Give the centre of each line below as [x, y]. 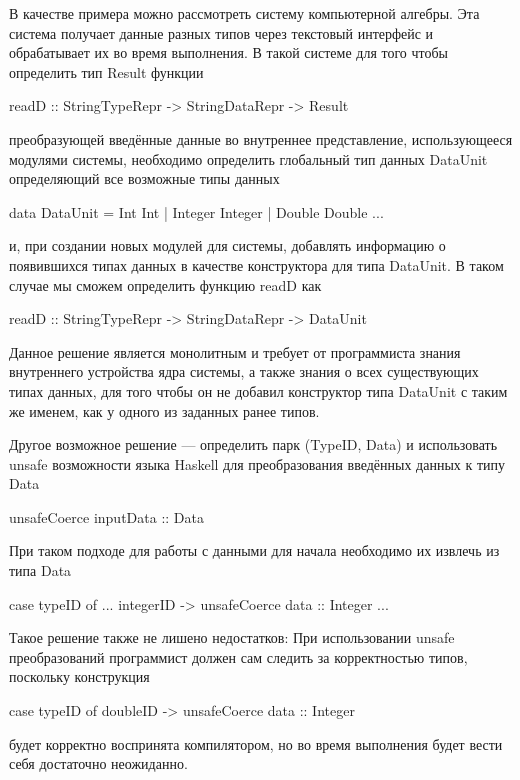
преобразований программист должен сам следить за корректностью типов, [238, 656]
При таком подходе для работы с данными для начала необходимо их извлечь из [254, 550]
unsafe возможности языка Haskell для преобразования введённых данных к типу [257, 463]
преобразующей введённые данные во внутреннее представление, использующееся [261, 138]
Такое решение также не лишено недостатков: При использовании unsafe [232, 637]
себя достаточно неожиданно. [98, 763]
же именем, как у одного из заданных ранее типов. [164, 410]
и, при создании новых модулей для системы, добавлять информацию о [227, 245]
